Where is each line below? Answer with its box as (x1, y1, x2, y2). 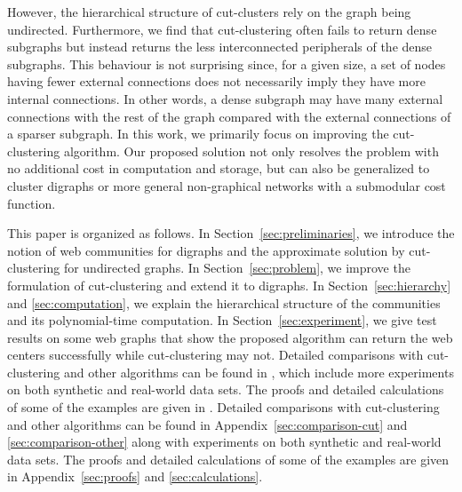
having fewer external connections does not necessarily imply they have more (7, 72, 426, 91)
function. (7, 194, 56, 212)
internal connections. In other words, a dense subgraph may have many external (7, 89, 443, 107)
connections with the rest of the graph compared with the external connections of (7, 107, 451, 125)
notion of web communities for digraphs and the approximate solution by (7, 241, 405, 259)
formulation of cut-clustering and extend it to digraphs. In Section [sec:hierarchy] (7, 275, 451, 294)
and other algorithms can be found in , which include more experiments (63, 362, 454, 381)
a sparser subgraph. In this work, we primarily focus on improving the (7, 124, 389, 143)
